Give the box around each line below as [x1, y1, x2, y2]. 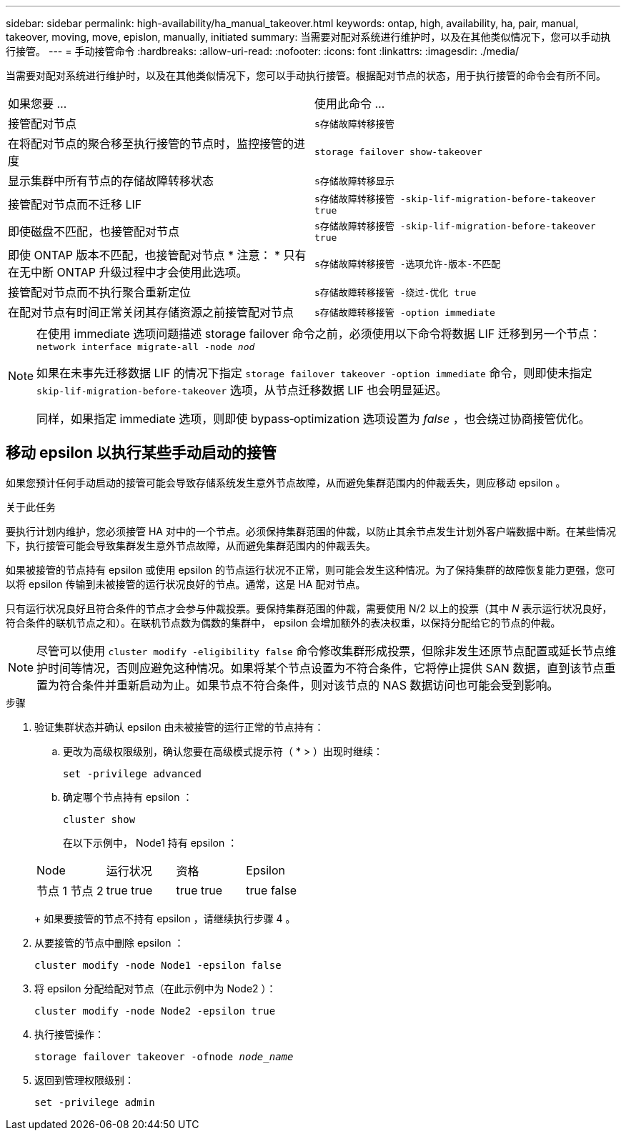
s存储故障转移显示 [314, 175, 394, 186]
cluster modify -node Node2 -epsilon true [34, 1005, 276, 1017]
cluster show [63, 813, 136, 825]
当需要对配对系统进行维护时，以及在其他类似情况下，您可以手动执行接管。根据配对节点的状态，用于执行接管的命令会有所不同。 [6, 69, 606, 81]
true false [246, 882, 297, 897]
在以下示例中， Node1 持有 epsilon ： [63, 836, 238, 849]
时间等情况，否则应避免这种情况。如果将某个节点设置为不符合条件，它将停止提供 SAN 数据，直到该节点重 [48, 660, 616, 675]
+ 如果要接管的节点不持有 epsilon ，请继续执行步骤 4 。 [34, 912, 296, 925]
